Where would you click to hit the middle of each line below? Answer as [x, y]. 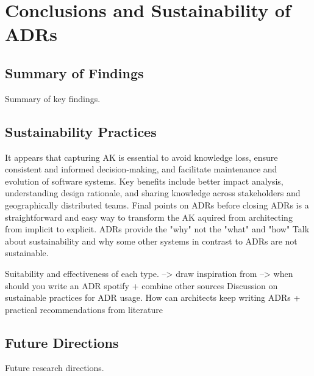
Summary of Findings [74, 72]
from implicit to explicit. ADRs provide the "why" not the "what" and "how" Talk [157, 229]
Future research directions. [55, 368]
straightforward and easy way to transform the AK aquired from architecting [149, 217]
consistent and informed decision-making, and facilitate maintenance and [141, 169]
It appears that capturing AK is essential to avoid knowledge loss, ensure [141, 157]
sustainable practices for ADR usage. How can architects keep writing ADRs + [153, 297]
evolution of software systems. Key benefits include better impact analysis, [144, 181]
